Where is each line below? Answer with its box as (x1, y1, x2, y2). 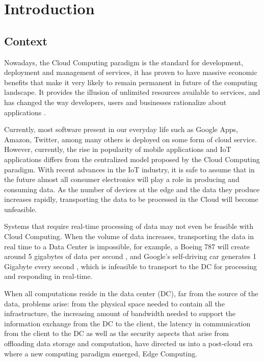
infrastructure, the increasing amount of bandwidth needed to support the (4, 308, 235, 319)
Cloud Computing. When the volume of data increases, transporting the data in (4, 231, 254, 242)
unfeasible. (4, 203, 37, 214)
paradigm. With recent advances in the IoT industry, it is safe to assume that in (4, 164, 255, 174)
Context (4, 33, 47, 48)
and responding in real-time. (4, 271, 93, 281)
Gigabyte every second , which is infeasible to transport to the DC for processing (4, 261, 257, 271)
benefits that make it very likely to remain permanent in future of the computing (4, 76, 257, 87)
